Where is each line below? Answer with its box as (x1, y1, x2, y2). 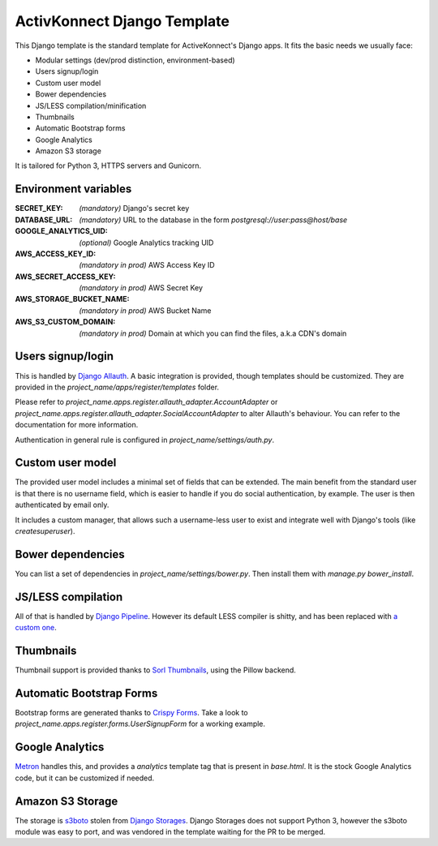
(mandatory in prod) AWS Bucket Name (79, 305, 212, 316)
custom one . (15, 623, 57, 633)
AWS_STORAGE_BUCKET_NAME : (15, 294, 130, 304)
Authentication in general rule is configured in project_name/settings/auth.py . (15, 435, 275, 444)
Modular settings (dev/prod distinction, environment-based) (35, 55, 235, 65)
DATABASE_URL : (15, 215, 73, 225)
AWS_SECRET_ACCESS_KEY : (15, 272, 116, 281)
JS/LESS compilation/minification (35, 101, 147, 110)
